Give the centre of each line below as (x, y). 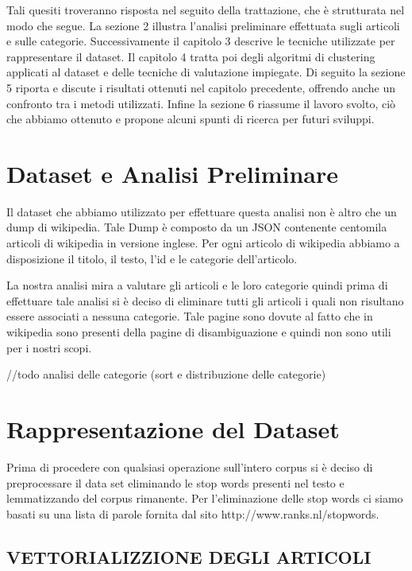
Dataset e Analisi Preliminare (173, 173)
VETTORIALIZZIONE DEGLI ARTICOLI (189, 556)
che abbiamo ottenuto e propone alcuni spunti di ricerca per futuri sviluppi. (191, 119)
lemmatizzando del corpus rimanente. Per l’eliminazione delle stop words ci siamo (205, 498)
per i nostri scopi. (49, 347)
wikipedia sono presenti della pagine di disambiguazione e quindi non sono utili (199, 332)
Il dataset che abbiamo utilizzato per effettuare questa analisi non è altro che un (202, 211)
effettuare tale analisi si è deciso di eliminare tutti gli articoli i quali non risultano (205, 300)
